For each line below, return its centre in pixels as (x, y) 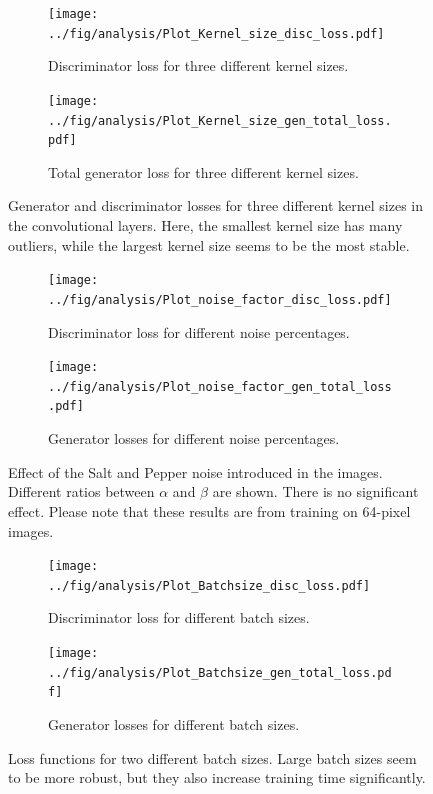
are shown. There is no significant (315, 491)
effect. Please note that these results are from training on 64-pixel (209, 510)
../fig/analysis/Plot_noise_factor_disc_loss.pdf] (220, 299)
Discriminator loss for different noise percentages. (199, 331)
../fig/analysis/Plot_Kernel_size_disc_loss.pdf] (216, 33)
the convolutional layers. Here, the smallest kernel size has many (205, 225)
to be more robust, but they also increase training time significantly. (217, 777)
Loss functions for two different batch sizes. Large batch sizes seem (212, 757)
